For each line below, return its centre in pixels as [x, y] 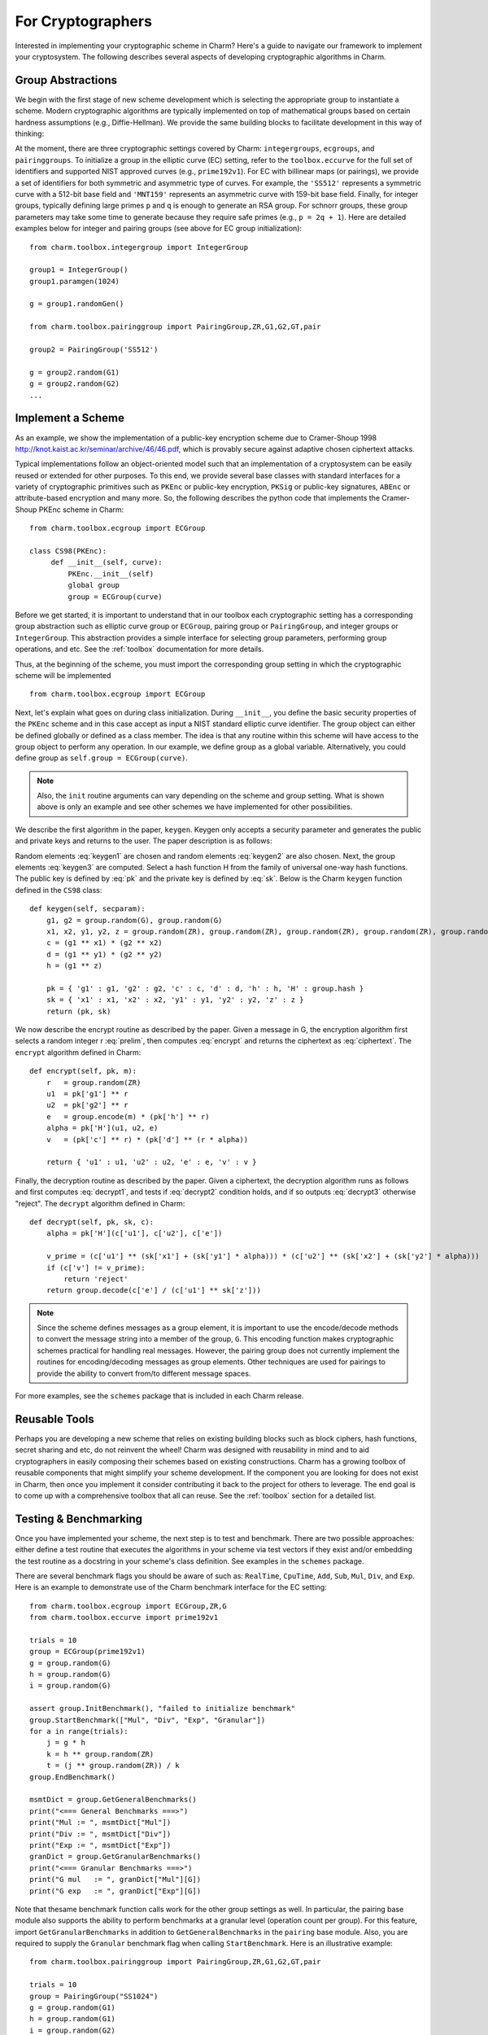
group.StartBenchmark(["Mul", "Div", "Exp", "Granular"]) [148, 1720]
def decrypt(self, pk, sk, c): [92, 1222]
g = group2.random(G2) [75, 384]
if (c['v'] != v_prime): [96, 1267]
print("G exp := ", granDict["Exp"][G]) [115, 1891]
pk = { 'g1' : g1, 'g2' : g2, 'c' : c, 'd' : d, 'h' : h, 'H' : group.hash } [205, 988]
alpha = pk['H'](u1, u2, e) [102, 1128]
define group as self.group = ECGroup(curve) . [102, 758]
